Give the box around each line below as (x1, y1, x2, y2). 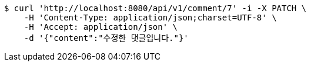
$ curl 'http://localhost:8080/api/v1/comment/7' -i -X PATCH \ (4, 4, 307, 13)
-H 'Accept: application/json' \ (24, 22, 178, 32)
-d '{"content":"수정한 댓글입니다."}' (24, 33, 189, 43)
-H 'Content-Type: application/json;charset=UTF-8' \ (24, 13, 277, 22)
